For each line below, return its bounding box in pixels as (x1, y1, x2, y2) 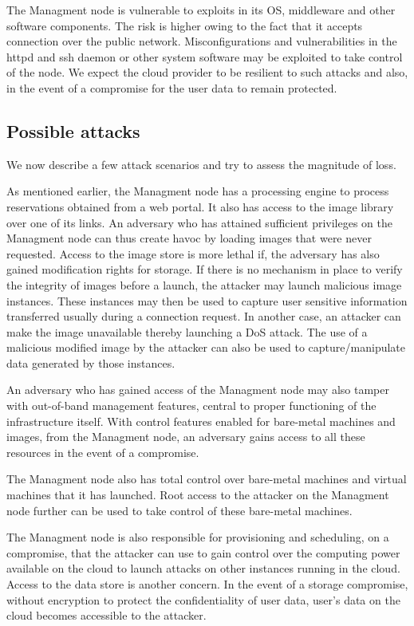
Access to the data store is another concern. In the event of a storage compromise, (6, 576, 408, 593)
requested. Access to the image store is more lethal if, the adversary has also (6, 245, 380, 262)
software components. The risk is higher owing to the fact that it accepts (6, 17, 363, 33)
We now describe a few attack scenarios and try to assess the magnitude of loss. (6, 156, 396, 172)
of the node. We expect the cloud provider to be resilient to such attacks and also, (6, 64, 408, 81)
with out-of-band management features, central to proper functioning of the (6, 397, 377, 414)
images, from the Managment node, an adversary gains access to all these (6, 428, 365, 445)
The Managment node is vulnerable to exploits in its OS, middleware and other (6, 2, 396, 18)
